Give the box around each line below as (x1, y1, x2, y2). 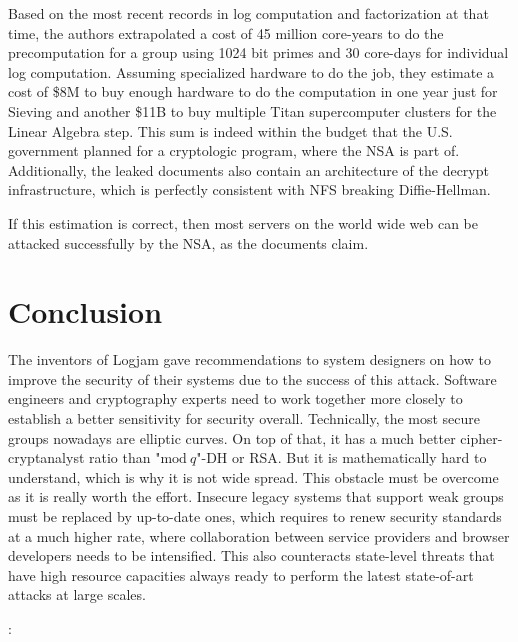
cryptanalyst (8, 447, 85, 468)
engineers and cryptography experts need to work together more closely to (8, 388, 463, 409)
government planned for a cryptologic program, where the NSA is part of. (8, 140, 460, 161)
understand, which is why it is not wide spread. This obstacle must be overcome (8, 466, 499, 487)
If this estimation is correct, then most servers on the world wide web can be (8, 212, 478, 233)
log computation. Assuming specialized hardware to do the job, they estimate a (8, 61, 495, 82)
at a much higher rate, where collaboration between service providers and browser (8, 525, 510, 546)
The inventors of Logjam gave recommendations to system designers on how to (8, 349, 491, 370)
